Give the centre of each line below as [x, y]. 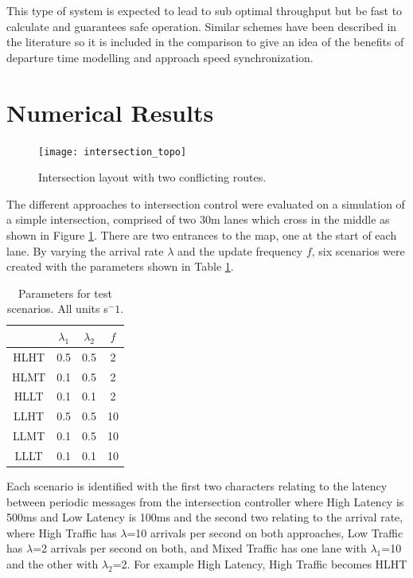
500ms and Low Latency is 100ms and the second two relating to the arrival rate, [205, 517]
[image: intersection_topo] [113, 152]
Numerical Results [110, 112]
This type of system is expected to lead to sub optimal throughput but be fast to [205, 10]
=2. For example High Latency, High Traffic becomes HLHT [260, 564]
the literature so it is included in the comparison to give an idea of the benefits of [205, 42]
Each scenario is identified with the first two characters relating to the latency [197, 486]
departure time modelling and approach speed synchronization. [160, 57]
